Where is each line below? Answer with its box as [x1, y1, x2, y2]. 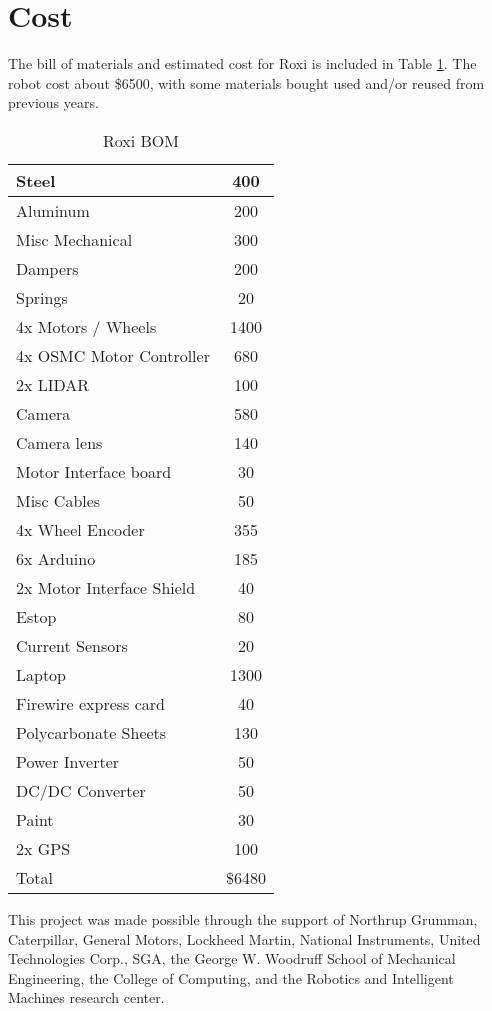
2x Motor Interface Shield [16, 575, 196, 599]
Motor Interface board [16, 459, 172, 483]
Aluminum [16, 198, 90, 222]
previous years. [8, 92, 99, 113]
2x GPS [16, 836, 71, 860]
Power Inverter [16, 749, 120, 773]
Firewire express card [16, 691, 166, 715]
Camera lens [16, 430, 103, 454]
